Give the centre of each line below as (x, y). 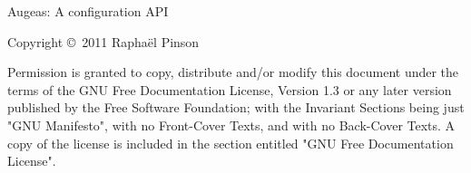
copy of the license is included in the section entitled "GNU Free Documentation (231, 143)
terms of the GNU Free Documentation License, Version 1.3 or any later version (230, 89)
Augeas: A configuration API (88, 11)
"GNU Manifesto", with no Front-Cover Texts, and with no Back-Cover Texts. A (231, 125)
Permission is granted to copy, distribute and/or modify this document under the (233, 72)
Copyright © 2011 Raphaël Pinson (103, 41)
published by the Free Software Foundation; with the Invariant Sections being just (236, 107)
